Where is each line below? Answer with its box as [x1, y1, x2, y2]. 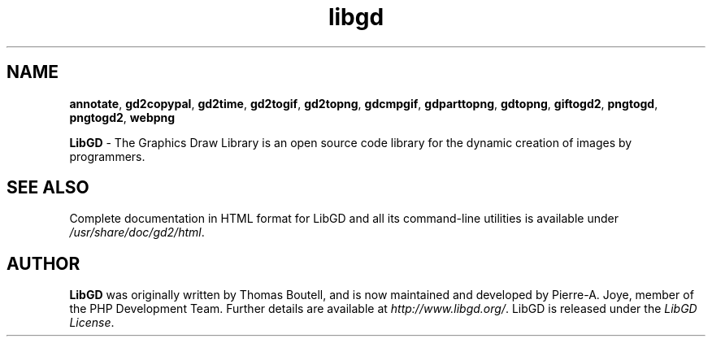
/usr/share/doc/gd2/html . [69, 225, 205, 240]
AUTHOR [7, 253, 80, 274]
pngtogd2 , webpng [69, 110, 176, 124]
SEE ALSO [7, 177, 89, 198]
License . [69, 315, 115, 330]
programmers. [69, 149, 145, 163]
